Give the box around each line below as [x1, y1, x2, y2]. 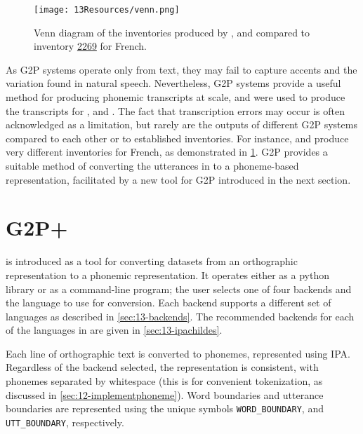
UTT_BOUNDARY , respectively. [6, 414, 124, 429]
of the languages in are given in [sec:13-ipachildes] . [6, 323, 223, 337]
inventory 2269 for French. [34, 39, 147, 53]
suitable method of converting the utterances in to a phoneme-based [6, 158, 299, 172]
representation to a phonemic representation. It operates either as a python [6, 267, 329, 282]
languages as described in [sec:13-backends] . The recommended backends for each [6, 308, 355, 323]
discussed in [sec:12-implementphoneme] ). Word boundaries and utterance [6, 387, 324, 402]
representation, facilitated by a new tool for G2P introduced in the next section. [6, 172, 351, 187]
